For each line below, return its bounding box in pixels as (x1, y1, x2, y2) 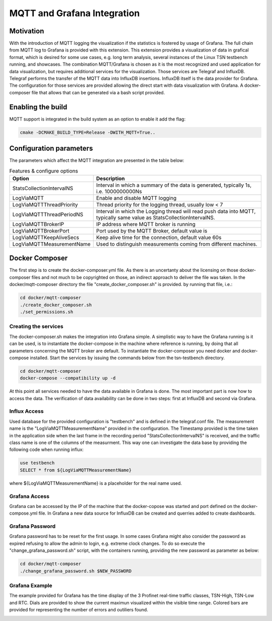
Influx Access (9, 408, 44, 415)
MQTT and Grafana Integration (9, 8, 140, 19)
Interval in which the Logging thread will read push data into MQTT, (96, 207, 256, 214)
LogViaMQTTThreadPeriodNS (12, 211, 83, 218)
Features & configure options (9, 167, 78, 174)
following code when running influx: (9, 446, 84, 453)
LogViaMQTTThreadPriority (12, 201, 78, 208)
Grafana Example (9, 582, 52, 589)
